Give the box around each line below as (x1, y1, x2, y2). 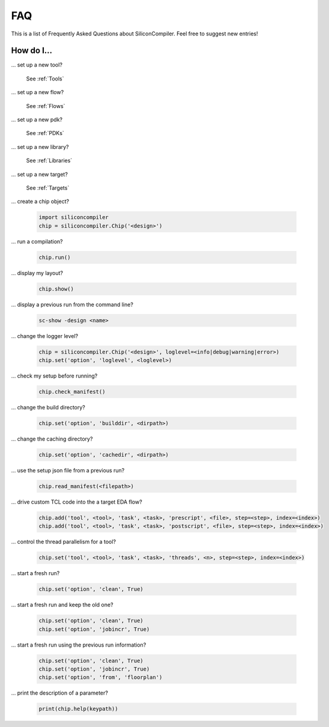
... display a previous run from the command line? (11, 301, 133, 308)
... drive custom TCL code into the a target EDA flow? (11, 498, 142, 505)
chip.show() (38, 285, 74, 292)
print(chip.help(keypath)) (38, 705, 118, 713)
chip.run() (38, 254, 71, 261)
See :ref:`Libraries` (26, 157, 73, 164)
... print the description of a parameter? (11, 689, 108, 696)
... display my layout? (11, 269, 63, 276)
